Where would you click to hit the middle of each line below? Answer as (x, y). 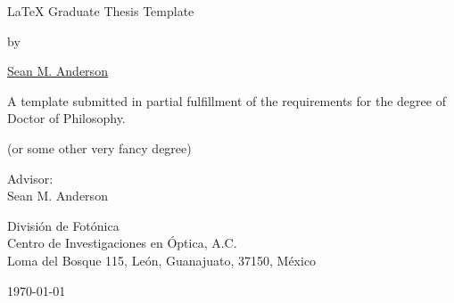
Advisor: (30, 178)
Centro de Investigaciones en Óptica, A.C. (122, 243)
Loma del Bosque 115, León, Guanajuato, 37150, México (162, 260)
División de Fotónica (63, 225)
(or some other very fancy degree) (99, 147)
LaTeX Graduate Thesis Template (101, 11)
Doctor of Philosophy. (66, 118)
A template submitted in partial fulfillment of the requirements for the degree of (227, 100)
